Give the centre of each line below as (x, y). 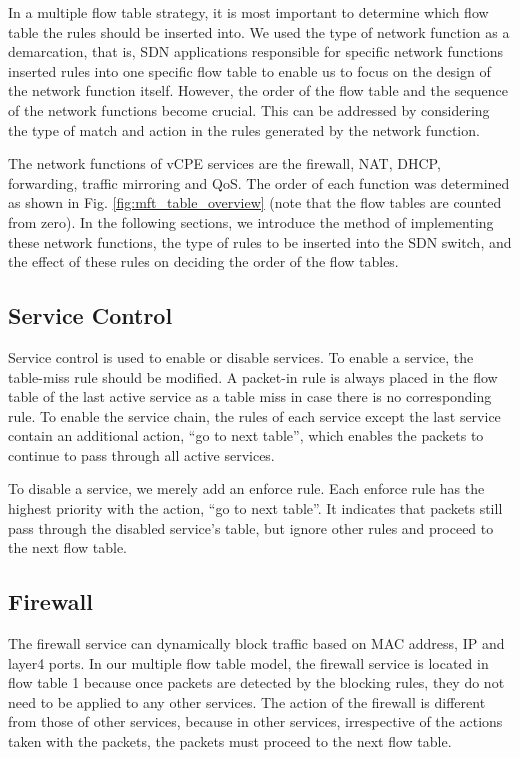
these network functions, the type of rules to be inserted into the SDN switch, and (260, 241)
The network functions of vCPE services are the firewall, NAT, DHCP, (224, 163)
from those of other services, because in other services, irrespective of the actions (255, 721)
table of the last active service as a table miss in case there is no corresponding (250, 396)
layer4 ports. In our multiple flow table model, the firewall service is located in (248, 662)
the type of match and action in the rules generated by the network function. (244, 129)
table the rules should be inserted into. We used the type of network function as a (259, 31)
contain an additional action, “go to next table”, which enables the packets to (246, 435)
